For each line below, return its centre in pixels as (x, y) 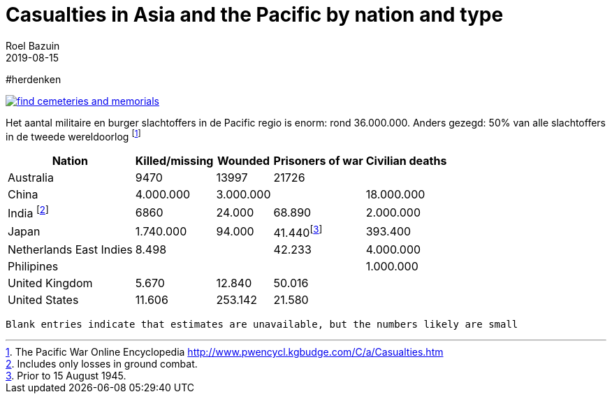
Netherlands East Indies (70, 250)
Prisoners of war (318, 161)
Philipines (33, 267)
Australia (31, 178)
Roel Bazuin (33, 45)
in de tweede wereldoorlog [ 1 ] (73, 135)
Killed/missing (174, 161)
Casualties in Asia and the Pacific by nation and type (255, 15)
